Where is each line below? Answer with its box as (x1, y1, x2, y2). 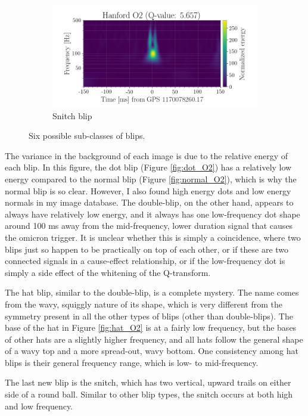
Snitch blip (52, 109, 92, 122)
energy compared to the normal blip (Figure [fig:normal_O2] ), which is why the (5, 172, 297, 185)
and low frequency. (5, 399, 73, 412)
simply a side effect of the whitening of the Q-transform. (5, 266, 211, 278)
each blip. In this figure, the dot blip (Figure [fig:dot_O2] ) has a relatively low (5, 161, 292, 173)
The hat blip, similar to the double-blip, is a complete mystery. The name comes (5, 286, 299, 299)
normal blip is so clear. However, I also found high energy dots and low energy (5, 184, 291, 197)
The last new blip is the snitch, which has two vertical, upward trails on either (5, 376, 291, 389)
